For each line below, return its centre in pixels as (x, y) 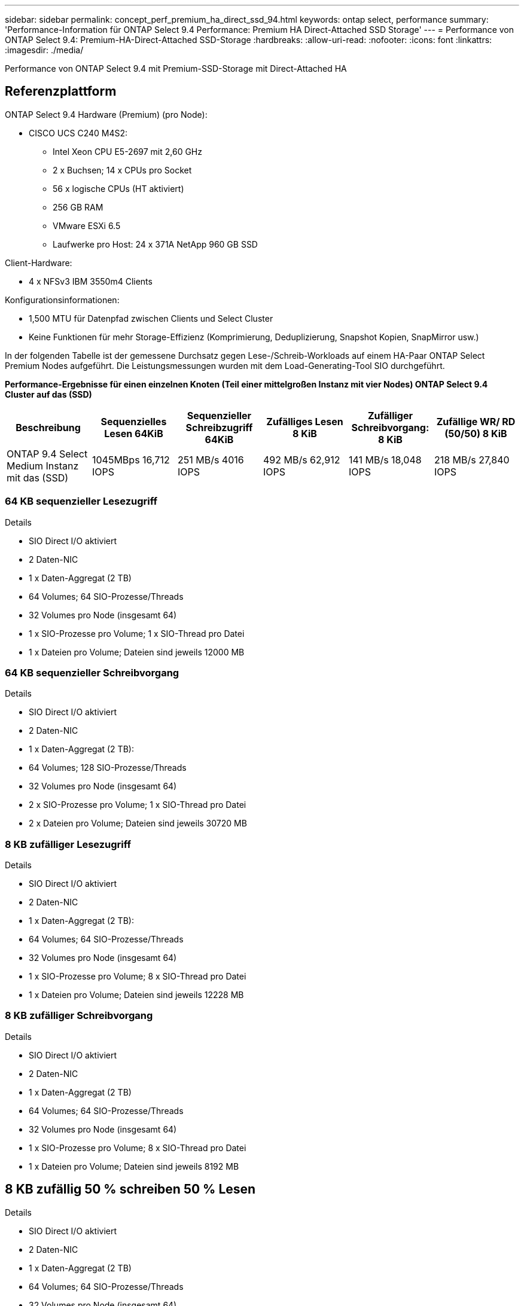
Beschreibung (48, 427)
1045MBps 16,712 (131, 460)
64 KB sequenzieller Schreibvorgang (92, 672)
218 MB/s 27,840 (472, 460)
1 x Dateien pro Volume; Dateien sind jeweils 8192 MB (134, 1166)
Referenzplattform (61, 91)
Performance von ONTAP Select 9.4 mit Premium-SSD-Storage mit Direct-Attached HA (176, 68)
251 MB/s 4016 (211, 460)
